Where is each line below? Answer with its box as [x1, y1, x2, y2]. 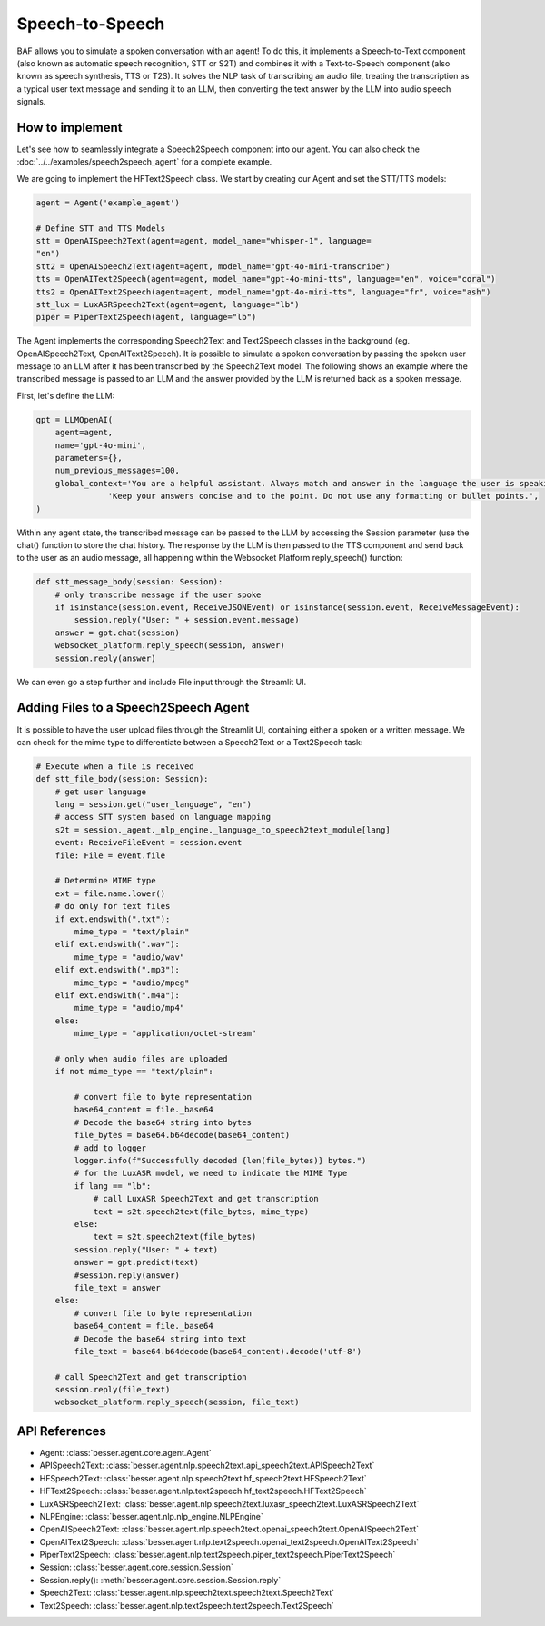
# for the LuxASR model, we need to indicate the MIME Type [74, 1168, 348, 1179]
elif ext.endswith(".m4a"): [54, 990, 181, 1000]
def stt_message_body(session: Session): [35, 577, 223, 587]
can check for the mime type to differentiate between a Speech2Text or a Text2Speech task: [16, 736, 363, 747]
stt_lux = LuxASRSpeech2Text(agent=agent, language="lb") [35, 299, 300, 309]
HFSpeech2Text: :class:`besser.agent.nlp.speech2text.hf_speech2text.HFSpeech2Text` [39, 1472, 367, 1483]
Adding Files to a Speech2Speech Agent [16, 700, 250, 715]
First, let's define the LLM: [16, 390, 115, 401]
